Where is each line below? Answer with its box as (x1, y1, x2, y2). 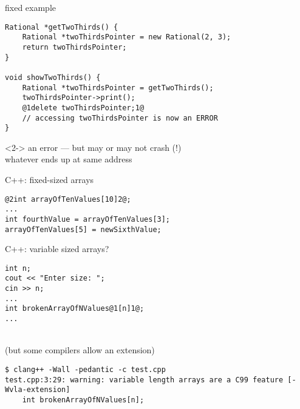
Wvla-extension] (5, 385, 70, 394)
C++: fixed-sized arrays (5, 173, 94, 185)
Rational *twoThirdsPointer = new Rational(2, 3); (22, 33, 231, 42)
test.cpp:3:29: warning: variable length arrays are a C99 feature (5, 375, 284, 384)
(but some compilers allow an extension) (5, 344, 155, 356)
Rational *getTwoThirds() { (5, 22, 118, 32)
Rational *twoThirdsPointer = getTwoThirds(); (22, 83, 214, 92)
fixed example (5, 1, 56, 13)
